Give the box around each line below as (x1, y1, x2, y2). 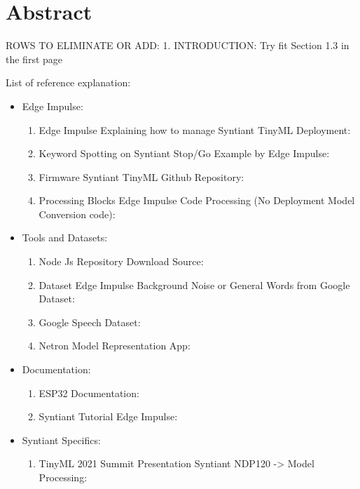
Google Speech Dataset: (39, 314, 141, 329)
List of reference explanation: (6, 75, 131, 90)
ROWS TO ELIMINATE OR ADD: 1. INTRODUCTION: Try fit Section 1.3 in (6, 38, 349, 53)
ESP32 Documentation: (39, 385, 139, 400)
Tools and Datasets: (22, 230, 108, 245)
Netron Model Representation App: (39, 338, 191, 353)
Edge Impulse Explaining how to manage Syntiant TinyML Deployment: (39, 122, 351, 137)
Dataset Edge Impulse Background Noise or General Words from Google (39, 277, 350, 292)
